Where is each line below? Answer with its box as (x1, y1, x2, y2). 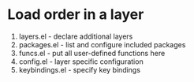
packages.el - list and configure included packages (18, 39, 186, 49)
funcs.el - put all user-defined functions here (18, 48, 166, 58)
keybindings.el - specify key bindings (18, 65, 141, 74)
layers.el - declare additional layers (18, 32, 133, 41)
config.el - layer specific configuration (18, 57, 144, 66)
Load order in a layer (7, 6, 144, 24)
